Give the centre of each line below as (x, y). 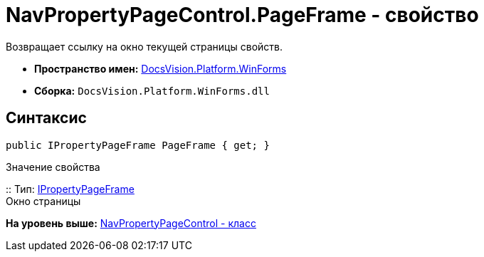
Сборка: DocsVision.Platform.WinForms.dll (152, 90)
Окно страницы (43, 201)
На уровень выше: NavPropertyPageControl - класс (131, 223)
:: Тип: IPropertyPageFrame (70, 189)
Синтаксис (46, 118)
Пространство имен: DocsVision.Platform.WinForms (161, 68)
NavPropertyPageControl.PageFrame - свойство (242, 15)
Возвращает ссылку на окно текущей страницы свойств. (144, 46)
